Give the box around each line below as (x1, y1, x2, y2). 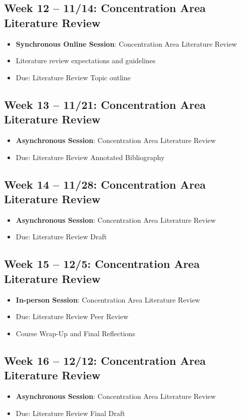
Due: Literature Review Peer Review (16, 311, 129, 322)
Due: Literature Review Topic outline (16, 72, 131, 82)
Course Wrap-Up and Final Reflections (16, 328, 135, 338)
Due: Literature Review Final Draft (16, 407, 125, 418)
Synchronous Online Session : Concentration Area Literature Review (16, 38, 237, 49)
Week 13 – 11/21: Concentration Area (4, 96, 206, 112)
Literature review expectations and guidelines (16, 55, 156, 66)
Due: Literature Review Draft (16, 231, 107, 242)
